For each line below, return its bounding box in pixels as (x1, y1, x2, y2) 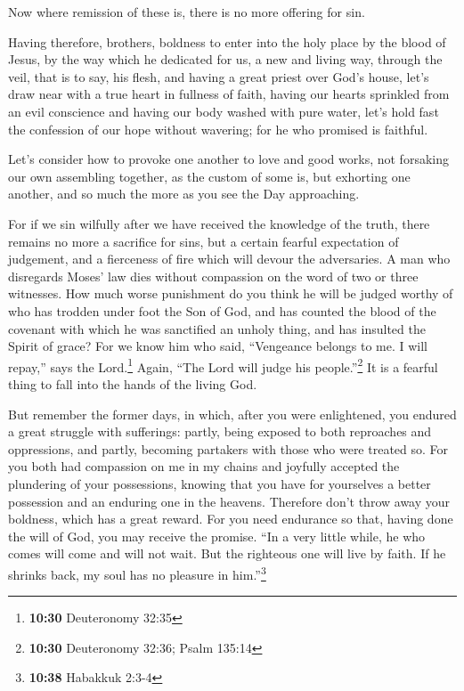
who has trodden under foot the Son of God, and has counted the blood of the (8, 301, 436, 320)
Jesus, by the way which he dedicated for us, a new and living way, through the (8, 50, 443, 69)
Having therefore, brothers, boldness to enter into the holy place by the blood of (8, 32, 446, 51)
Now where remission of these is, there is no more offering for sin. (8, 3, 365, 20)
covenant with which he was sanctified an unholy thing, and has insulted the (8, 319, 426, 337)
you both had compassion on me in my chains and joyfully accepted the (8, 457, 400, 476)
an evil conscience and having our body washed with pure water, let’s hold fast (8, 102, 439, 120)
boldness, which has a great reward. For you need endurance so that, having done (8, 509, 453, 528)
